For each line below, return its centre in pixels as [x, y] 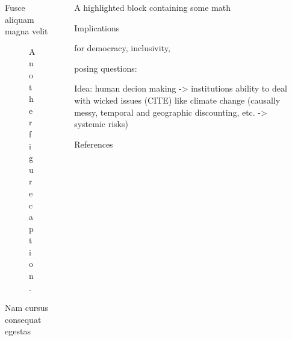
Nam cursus [27, 308]
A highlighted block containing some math [153, 7]
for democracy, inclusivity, [122, 48]
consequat [23, 319]
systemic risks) [101, 124]
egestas [18, 331]
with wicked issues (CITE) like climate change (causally [177, 100]
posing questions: [106, 68]
